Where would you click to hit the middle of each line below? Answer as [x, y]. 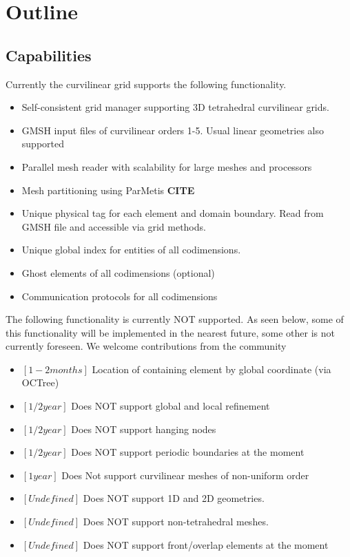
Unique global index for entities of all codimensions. [131, 250]
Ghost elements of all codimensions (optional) [118, 272]
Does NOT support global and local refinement [171, 406]
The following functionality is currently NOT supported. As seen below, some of [175, 319]
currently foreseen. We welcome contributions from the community [146, 346]
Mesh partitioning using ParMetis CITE [108, 190]
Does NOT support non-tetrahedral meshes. [176, 522]
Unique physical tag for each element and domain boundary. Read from [173, 213]
